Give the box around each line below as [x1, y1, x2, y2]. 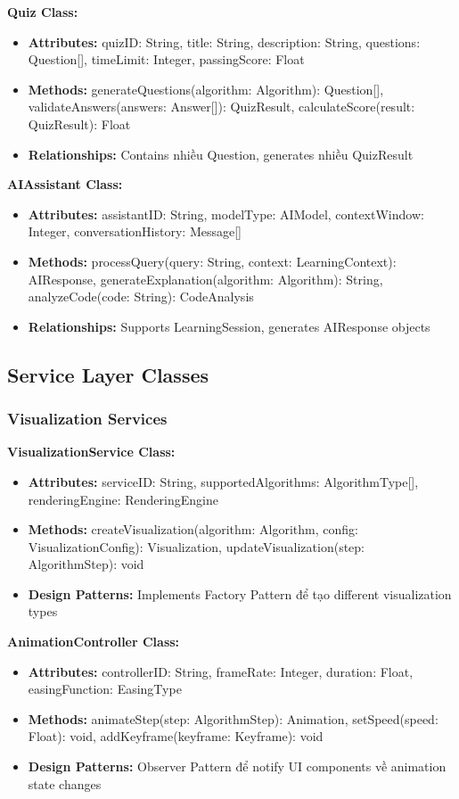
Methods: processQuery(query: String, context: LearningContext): [28, 251, 397, 270]
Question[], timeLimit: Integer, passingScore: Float [28, 50, 305, 69]
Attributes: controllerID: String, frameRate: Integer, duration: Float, [28, 662, 414, 680]
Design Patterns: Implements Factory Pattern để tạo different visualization [28, 584, 452, 603]
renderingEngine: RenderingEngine [28, 490, 218, 508]
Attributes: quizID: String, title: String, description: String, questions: [28, 32, 421, 51]
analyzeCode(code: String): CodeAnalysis [28, 287, 254, 306]
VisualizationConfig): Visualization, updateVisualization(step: [28, 537, 365, 556]
